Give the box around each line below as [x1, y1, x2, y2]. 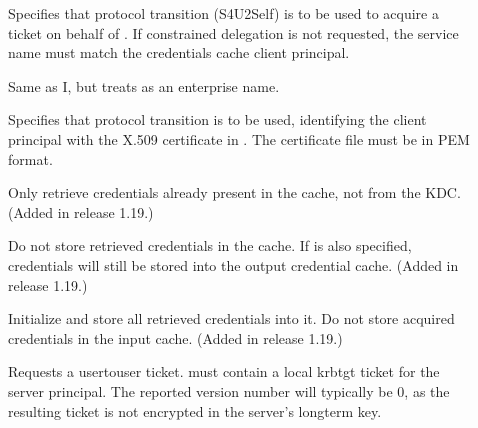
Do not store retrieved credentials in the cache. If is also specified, [8, 235, 412, 256]
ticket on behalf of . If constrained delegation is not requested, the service [8, 22, 459, 43]
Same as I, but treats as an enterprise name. [8, 75, 280, 96]
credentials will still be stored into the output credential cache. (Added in [8, 254, 459, 275]
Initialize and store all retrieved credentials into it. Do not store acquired [8, 308, 455, 329]
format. [8, 148, 53, 169]
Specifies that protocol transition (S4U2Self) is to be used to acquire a [8, 3, 439, 23]
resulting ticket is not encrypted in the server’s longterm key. [8, 400, 382, 421]
